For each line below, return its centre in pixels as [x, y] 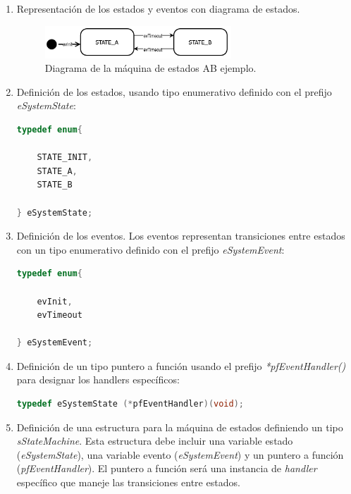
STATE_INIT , [65, 158]
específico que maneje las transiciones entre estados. [128, 482]
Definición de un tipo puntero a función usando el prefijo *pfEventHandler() [181, 365]
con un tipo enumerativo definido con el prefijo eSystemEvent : [150, 249]
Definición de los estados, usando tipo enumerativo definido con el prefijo [174, 91]
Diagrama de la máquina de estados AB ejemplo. [150, 68]
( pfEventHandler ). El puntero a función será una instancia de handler [167, 468]
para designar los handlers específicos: [98, 379]
